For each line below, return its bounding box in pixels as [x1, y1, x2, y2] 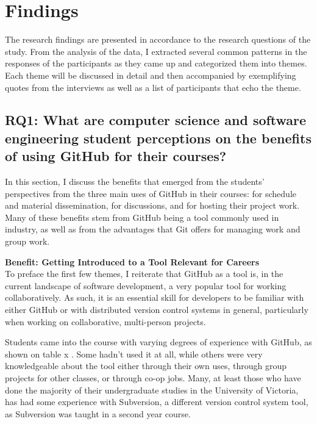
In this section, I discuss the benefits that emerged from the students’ [5, 175, 265, 188]
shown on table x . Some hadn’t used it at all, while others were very [5, 347, 263, 360]
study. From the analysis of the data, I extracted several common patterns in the [5, 45, 307, 57]
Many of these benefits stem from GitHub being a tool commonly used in [5, 210, 279, 223]
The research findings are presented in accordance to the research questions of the [5, 33, 311, 46]
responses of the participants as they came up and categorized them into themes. [5, 57, 307, 70]
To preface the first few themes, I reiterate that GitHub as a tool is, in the [5, 267, 283, 280]
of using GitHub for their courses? [5, 146, 227, 165]
